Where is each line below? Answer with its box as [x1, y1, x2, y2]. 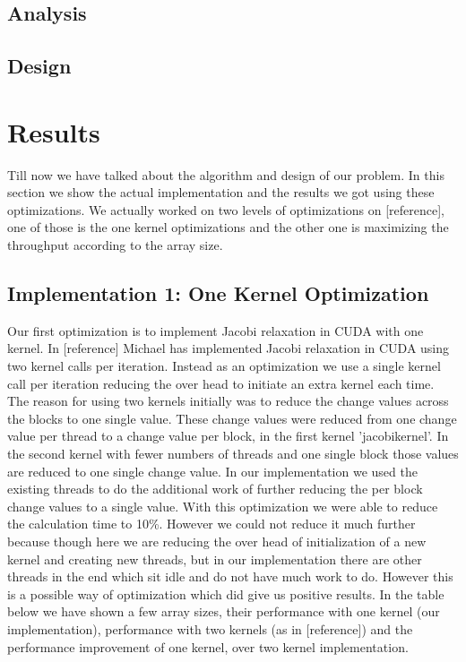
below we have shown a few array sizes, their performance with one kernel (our [7, 602, 440, 621]
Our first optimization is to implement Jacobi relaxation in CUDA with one [7, 321, 424, 340]
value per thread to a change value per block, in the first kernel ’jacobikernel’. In [7, 426, 449, 445]
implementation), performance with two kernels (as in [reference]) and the [7, 619, 413, 638]
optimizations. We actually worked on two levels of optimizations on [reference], [7, 200, 444, 219]
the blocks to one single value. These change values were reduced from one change [7, 408, 457, 427]
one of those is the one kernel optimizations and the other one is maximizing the [7, 218, 449, 236]
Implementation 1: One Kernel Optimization [7, 279, 429, 307]
